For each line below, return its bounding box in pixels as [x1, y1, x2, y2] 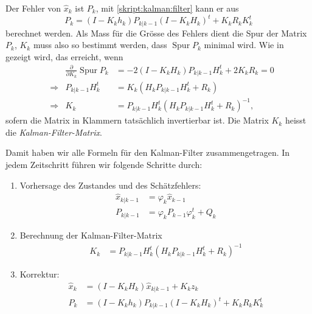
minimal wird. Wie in [204, 38, 284, 51]
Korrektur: [19, 268, 60, 281]
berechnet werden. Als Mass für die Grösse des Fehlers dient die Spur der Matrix [5, 26, 307, 39]
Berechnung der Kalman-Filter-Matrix [19, 229, 162, 242]
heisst [285, 114, 307, 127]
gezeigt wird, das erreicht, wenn [5, 50, 123, 63]
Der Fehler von [5, 2, 61, 14]
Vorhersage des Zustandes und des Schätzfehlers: [19, 178, 201, 191]
